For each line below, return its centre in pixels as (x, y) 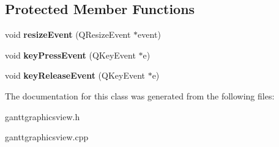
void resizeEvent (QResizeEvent (68, 34)
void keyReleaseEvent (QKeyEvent (75, 75)
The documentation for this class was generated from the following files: (140, 95)
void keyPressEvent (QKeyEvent (70, 55)
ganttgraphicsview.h (43, 116)
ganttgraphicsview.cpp (47, 137)
